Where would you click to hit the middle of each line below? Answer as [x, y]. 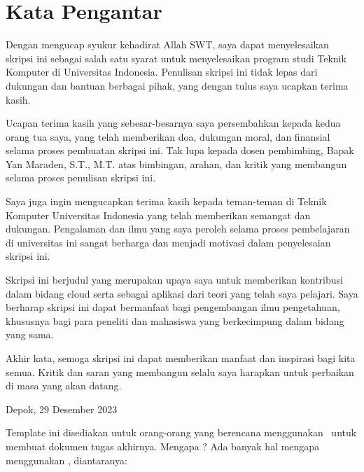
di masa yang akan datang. [64, 386]
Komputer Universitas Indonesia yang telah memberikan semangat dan [158, 215]
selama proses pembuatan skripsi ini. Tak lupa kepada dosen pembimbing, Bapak [180, 150]
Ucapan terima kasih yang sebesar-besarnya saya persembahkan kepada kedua [173, 123]
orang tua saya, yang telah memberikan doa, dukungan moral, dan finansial [168, 136]
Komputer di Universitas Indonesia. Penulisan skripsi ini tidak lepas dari [162, 72]
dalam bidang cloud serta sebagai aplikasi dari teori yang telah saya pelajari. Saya [182, 293]
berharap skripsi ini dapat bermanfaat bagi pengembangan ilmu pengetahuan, [173, 307]
